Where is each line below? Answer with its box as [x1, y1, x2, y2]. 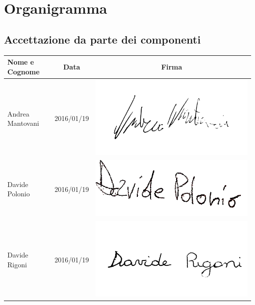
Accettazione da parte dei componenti [4, 31, 201, 47]
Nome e [7, 57, 34, 67]
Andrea [7, 108, 29, 118]
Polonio [7, 188, 30, 199]
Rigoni [7, 259, 27, 269]
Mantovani [7, 118, 39, 128]
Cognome [7, 66, 40, 76]
